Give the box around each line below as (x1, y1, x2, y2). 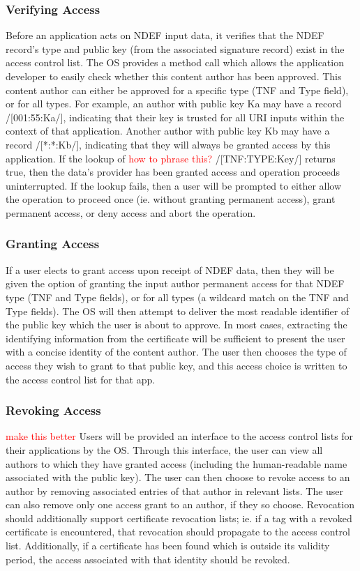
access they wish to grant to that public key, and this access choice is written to (6, 358, 347, 372)
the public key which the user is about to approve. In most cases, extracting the (6, 317, 347, 332)
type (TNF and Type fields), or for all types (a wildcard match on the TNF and (6, 289, 349, 304)
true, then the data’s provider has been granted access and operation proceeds (6, 165, 340, 179)
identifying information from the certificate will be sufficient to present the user (6, 330, 345, 345)
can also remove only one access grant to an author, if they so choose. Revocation (6, 497, 354, 512)
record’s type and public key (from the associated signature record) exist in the (6, 41, 345, 56)
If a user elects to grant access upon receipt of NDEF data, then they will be (6, 262, 334, 277)
